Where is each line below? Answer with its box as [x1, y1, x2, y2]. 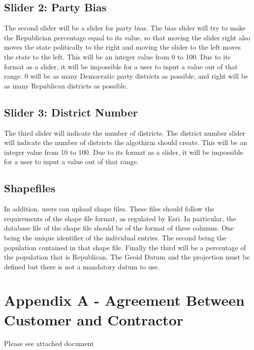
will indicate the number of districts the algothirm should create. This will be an [4, 137, 247, 147]
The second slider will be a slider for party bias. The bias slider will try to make [4, 23, 246, 33]
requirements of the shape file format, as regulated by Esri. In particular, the [4, 213, 236, 223]
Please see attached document [4, 338, 94, 348]
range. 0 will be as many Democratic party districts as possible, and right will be [4, 71, 249, 81]
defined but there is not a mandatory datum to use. [4, 261, 160, 271]
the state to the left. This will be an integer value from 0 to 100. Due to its [4, 51, 231, 61]
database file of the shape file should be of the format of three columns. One [4, 223, 234, 233]
